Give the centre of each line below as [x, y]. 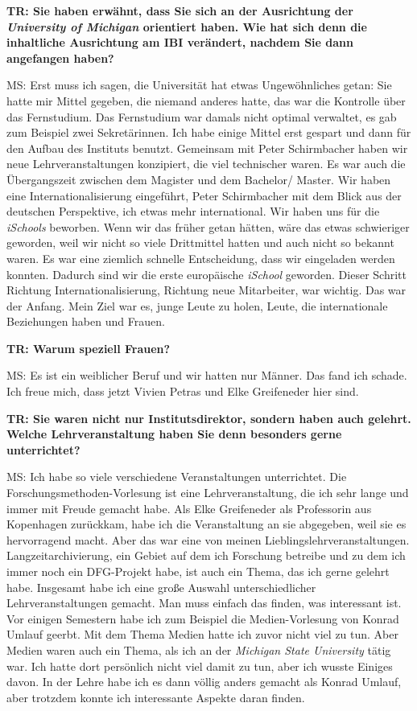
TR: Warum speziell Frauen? [89, 348]
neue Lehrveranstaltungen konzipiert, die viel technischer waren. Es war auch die [206, 164]
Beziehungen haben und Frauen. [86, 321]
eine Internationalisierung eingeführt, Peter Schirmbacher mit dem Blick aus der [204, 195]
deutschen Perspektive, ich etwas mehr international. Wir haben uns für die [193, 211]
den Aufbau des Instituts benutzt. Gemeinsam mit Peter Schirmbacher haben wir [207, 148]
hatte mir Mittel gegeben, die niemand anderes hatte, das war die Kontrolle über [206, 100]
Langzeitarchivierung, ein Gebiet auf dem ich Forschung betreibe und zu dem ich [206, 555]
